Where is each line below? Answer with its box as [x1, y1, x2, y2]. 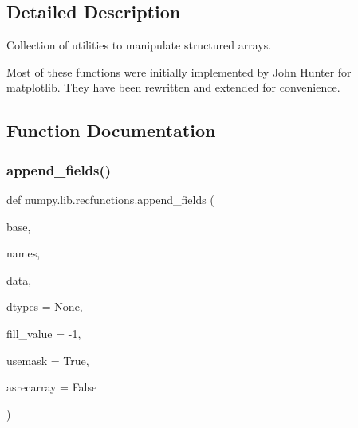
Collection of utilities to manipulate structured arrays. [6, 37, 272, 53]
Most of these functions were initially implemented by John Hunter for [6, 63, 352, 80]
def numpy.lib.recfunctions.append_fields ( [6, 190, 214, 207]
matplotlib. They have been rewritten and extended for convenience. [6, 79, 340, 96]
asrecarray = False [6, 379, 97, 395]
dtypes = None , [6, 298, 83, 315]
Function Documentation [6, 118, 216, 143]
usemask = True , [6, 351, 89, 368]
